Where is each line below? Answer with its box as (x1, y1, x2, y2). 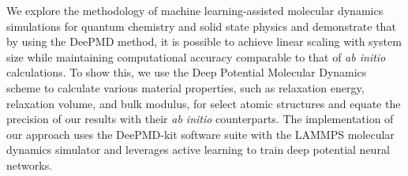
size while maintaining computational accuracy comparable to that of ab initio (6, 48, 386, 65)
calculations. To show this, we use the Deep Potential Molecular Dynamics (6, 64, 367, 81)
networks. (6, 156, 53, 173)
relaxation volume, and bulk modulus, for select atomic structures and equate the (6, 95, 401, 111)
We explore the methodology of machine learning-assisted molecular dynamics (6, 2, 384, 18)
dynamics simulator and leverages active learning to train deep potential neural (6, 141, 390, 158)
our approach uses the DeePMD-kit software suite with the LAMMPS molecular (6, 125, 395, 142)
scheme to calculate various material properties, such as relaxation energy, (6, 79, 365, 95)
